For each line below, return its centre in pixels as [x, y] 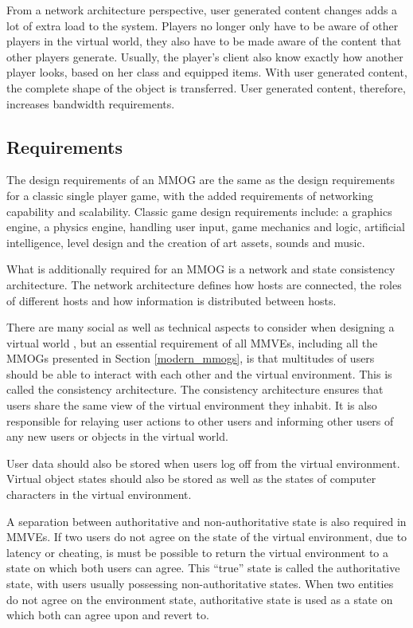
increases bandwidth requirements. [91, 103]
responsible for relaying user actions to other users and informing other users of [200, 420]
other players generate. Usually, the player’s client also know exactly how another [205, 56]
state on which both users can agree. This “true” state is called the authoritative [203, 568]
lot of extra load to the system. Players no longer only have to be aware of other [203, 25]
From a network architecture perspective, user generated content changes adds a [202, 10]
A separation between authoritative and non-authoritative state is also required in [206, 521]
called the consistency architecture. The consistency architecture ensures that [195, 389]
